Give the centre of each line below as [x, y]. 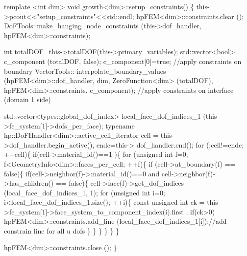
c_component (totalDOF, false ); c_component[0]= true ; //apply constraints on [123, 61]
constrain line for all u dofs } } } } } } [62, 231]
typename [120, 125]
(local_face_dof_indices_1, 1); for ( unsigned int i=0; [85, 192]
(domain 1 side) [27, 99]
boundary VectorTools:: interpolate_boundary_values [85, 71]
